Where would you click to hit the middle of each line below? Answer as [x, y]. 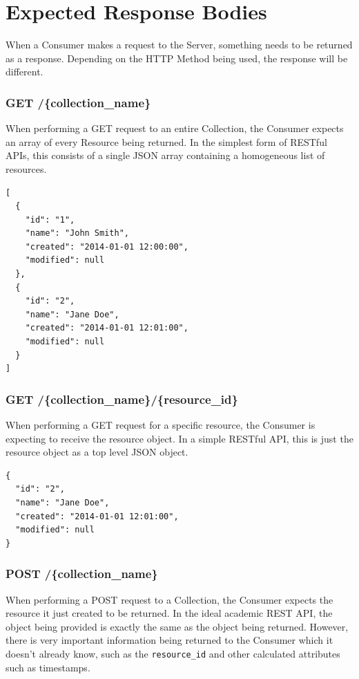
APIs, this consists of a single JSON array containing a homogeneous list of [165, 155]
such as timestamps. [48, 667]
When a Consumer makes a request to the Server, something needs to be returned [179, 45]
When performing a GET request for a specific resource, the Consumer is [161, 425]
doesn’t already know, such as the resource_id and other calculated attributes [173, 653]
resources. [26, 168]
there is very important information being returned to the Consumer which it [169, 640]
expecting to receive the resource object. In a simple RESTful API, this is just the [179, 438]
